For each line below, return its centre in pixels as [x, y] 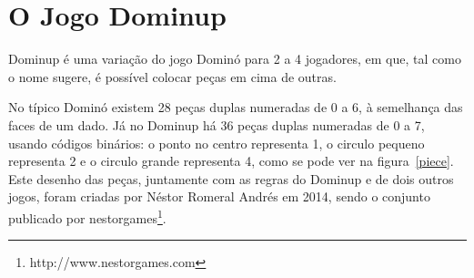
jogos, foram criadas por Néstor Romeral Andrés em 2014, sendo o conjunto [219, 196]
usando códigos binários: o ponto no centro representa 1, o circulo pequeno [217, 143]
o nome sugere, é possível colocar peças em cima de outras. [172, 76]
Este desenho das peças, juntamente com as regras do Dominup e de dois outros [231, 178]
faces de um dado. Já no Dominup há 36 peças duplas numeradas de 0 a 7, [217, 124]
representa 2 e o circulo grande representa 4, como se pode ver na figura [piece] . [231, 161]
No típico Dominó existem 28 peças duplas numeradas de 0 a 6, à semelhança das [236, 107]
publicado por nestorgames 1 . [87, 216]
